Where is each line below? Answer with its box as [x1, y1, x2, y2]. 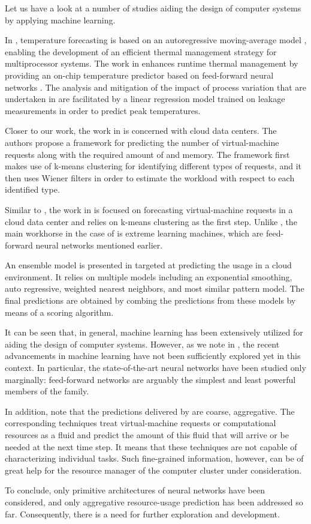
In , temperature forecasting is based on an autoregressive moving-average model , [5, 34, 307, 46]
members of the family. [5, 385, 89, 397]
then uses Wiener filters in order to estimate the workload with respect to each [5, 171, 295, 184]
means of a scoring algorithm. [5, 306, 114, 318]
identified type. [5, 183, 60, 196]
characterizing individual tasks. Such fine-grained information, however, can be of [5, 452, 304, 465]
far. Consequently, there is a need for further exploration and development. [5, 507, 280, 520]
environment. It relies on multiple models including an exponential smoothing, [5, 270, 292, 283]
